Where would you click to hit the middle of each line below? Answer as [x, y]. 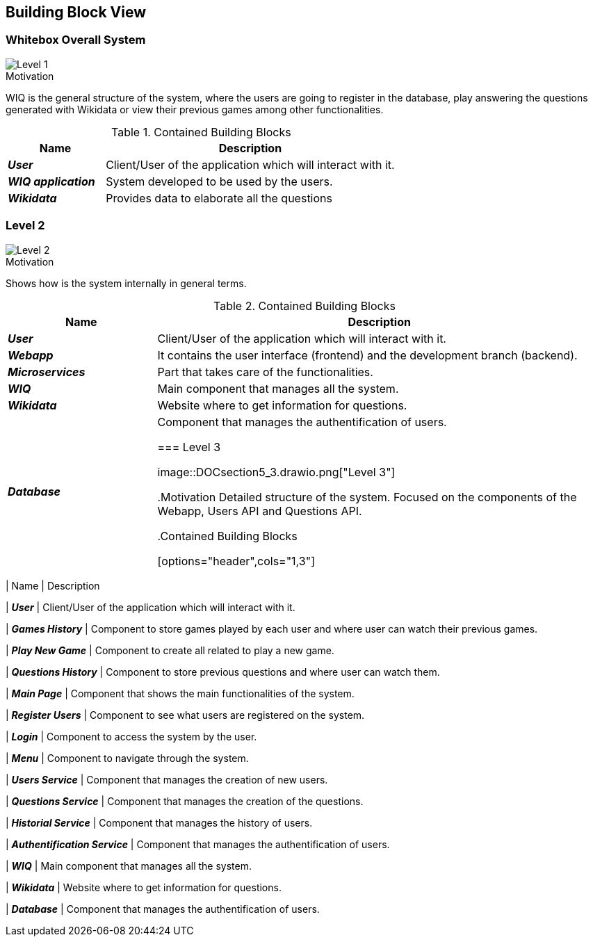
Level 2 [25, 226]
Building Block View [76, 12]
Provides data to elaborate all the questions [219, 198]
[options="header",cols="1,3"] [236, 561]
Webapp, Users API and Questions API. [260, 511]
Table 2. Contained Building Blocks [304, 306]
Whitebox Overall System [76, 40]
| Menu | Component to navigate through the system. [127, 758]
